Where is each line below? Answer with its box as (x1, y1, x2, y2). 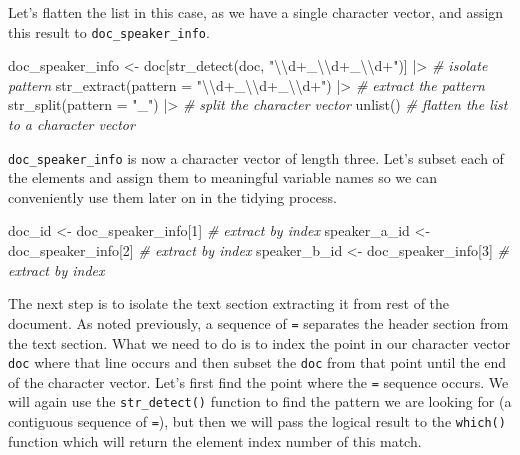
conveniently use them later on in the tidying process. (8, 186, 337, 207)
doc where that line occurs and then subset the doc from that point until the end (8, 352, 506, 373)
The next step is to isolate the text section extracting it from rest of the (8, 293, 450, 314)
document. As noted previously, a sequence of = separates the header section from (8, 312, 509, 333)
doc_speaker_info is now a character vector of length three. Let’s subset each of (8, 147, 504, 168)
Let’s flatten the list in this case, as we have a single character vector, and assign (8, 2, 504, 22)
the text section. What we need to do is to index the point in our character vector (8, 332, 511, 353)
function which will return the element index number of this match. (8, 430, 422, 451)
